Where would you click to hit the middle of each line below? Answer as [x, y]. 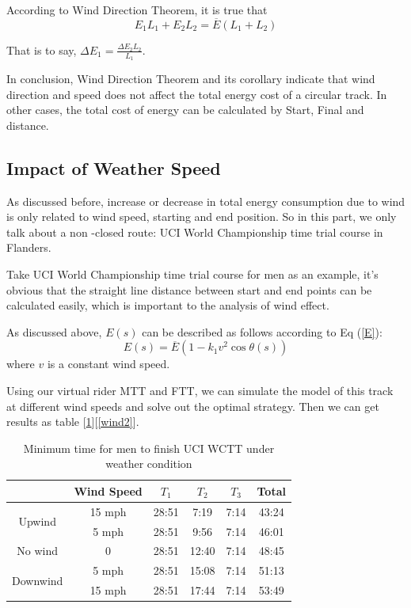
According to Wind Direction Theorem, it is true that [137, 9]
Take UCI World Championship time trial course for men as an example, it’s [192, 274]
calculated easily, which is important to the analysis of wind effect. [168, 305]
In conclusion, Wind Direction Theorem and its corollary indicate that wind [191, 79]
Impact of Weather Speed [114, 167]
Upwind [37, 521]
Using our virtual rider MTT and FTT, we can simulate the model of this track [200, 390]
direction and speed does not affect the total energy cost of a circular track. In [197, 94]
